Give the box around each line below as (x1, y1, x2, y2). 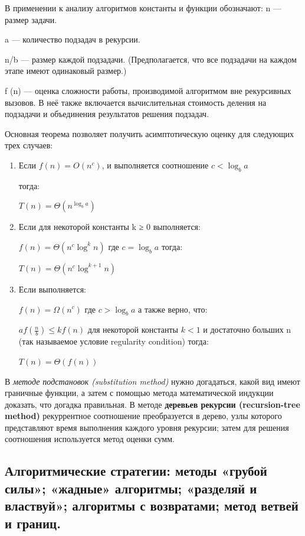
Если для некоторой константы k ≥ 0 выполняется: (18, 220, 201, 233)
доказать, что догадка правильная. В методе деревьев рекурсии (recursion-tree (5, 398, 300, 410)
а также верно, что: (138, 303, 208, 315)
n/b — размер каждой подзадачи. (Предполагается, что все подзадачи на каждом (5, 53, 297, 65)
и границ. (5, 514, 61, 532)
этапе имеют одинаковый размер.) (5, 64, 127, 77)
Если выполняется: (18, 282, 86, 295)
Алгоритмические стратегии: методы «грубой (5, 462, 267, 480)
